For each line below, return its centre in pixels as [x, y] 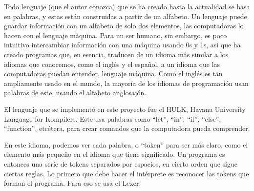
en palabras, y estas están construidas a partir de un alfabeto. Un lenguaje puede [126, 16]
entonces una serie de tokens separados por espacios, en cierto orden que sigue [121, 163]
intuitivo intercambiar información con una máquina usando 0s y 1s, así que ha [122, 45]
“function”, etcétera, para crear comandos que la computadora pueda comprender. [127, 128]
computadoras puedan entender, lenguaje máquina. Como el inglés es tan [113, 74]
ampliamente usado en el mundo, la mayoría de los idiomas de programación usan [126, 83]
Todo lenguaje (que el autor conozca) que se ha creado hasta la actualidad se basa [127, 6]
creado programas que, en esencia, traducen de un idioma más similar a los [116, 54]
